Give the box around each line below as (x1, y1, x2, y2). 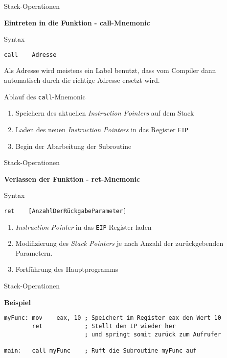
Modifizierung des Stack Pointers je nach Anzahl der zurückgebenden (15, 238, 224, 248)
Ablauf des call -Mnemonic (4, 91, 86, 101)
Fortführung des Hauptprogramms (15, 264, 118, 274)
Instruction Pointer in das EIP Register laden (15, 221, 152, 232)
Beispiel (4, 297, 31, 307)
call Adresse (4, 51, 57, 58)
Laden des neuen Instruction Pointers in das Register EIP (15, 124, 188, 134)
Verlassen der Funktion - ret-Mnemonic (4, 173, 140, 184)
